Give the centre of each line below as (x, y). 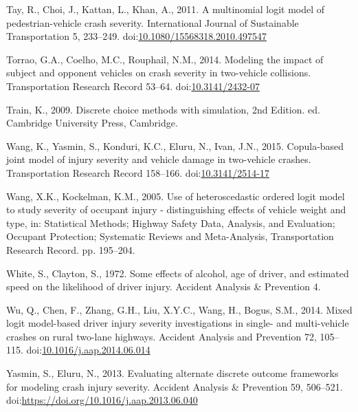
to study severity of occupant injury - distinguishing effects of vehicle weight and (176, 209)
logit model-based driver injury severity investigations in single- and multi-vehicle (178, 323)
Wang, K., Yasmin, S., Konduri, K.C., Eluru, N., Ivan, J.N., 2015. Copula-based (175, 145)
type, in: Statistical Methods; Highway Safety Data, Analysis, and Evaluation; (171, 223)
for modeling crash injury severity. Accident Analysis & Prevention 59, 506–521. (175, 386)
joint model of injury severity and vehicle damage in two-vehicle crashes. (159, 159)
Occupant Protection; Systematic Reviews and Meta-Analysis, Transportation (170, 236)
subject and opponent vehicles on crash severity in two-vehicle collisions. (159, 73)
